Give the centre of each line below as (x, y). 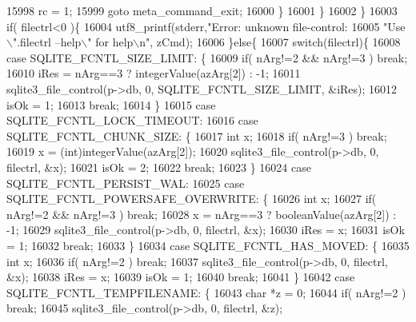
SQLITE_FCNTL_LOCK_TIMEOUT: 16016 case (132, 120)
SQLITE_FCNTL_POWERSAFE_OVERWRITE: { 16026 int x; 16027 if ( (192, 199)
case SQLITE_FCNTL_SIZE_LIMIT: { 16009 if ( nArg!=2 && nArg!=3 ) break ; (207, 57)
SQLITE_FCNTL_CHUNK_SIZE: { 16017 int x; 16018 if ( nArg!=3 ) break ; (197, 135)
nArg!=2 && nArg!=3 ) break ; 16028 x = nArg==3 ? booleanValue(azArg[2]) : (202, 214)
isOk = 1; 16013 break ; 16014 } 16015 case (111, 104)
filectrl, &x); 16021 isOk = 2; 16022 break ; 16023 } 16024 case (159, 167)
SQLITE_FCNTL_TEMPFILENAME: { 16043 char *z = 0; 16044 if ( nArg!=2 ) (206, 292)
